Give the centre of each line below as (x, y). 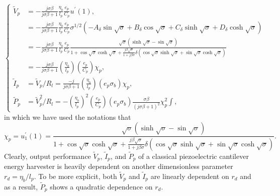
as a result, (21, 187)
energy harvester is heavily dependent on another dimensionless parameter (119, 166)
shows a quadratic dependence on (101, 187)
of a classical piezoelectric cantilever (194, 156)
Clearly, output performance (48, 156)
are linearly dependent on (190, 176)
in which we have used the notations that (68, 117)
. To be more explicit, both (75, 176)
